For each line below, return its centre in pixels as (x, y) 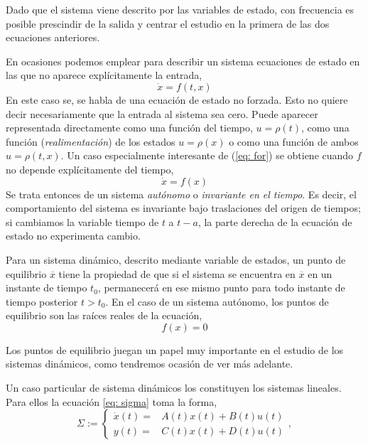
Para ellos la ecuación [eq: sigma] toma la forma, (112, 401)
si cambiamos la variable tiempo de (82, 221)
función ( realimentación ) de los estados (91, 141)
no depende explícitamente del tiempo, (90, 169)
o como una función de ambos (294, 141)
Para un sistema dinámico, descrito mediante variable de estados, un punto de (176, 259)
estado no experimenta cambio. (73, 236)
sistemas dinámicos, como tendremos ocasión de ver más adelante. (150, 364)
